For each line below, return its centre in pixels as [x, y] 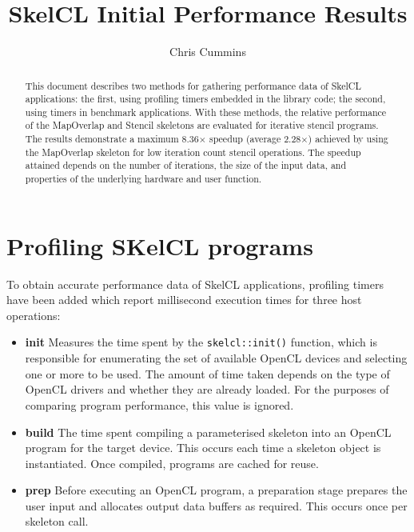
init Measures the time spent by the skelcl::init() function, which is [201, 342]
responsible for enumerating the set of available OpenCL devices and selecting [216, 358]
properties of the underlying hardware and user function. [143, 179]
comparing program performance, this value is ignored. [159, 404]
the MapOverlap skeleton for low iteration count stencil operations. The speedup [193, 152]
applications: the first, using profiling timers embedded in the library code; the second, [205, 99]
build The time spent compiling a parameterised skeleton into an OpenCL [208, 432]
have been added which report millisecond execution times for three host [184, 300]
